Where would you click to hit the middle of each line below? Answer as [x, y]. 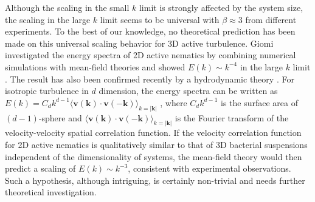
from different [271, 19]
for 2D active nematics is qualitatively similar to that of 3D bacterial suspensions [156, 145]
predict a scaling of [40, 168]
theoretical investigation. [51, 192]
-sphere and [60, 117]
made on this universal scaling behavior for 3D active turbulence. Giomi [139, 43]
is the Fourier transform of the [232, 117]
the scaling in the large [48, 19]
